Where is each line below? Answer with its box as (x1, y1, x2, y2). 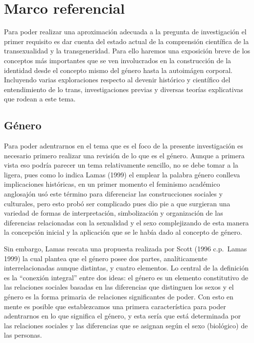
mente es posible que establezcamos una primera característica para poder (4, 301, 226, 311)
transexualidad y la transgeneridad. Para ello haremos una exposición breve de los (4, 46, 250, 56)
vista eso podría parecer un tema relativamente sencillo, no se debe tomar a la (4, 160, 238, 170)
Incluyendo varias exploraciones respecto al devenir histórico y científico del (4, 74, 231, 85)
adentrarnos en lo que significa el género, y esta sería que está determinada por (4, 311, 241, 321)
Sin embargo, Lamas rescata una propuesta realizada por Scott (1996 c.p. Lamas (4, 244, 247, 254)
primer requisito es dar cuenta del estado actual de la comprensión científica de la (4, 36, 249, 46)
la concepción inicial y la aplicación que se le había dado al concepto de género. (4, 227, 242, 237)
